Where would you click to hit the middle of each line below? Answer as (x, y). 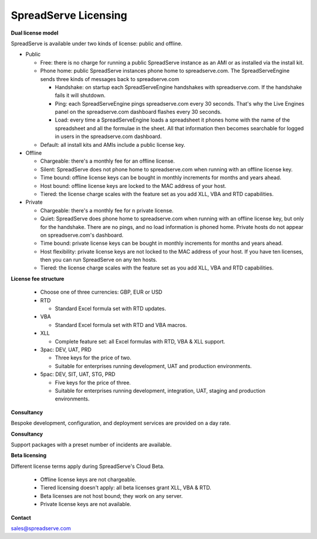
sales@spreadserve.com (41, 528)
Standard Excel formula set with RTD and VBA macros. (121, 325)
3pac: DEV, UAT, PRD (66, 350)
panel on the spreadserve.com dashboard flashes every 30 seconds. (138, 112)
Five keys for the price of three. (93, 382)
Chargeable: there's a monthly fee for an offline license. (108, 161)
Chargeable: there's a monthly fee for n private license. (107, 210)
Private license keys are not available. (86, 504)
